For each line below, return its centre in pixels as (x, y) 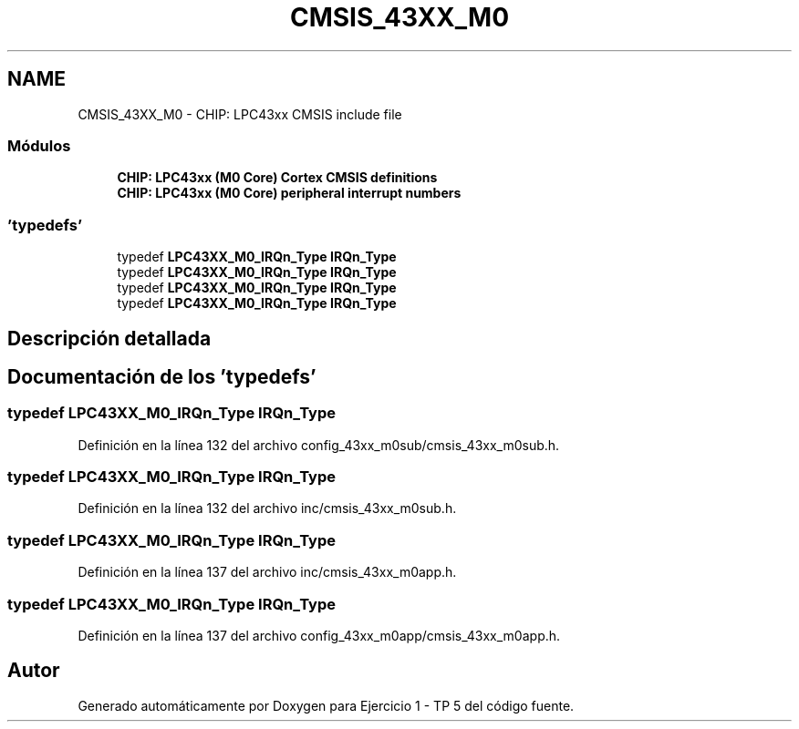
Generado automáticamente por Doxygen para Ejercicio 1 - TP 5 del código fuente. (326, 705)
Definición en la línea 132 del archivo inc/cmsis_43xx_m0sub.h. (267, 508)
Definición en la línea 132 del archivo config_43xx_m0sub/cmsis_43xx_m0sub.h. (319, 445)
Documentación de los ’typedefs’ (162, 376)
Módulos (39, 145)
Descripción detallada (109, 338)
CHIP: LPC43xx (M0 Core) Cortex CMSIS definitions (277, 178)
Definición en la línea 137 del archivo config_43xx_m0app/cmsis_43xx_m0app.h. (319, 635)
